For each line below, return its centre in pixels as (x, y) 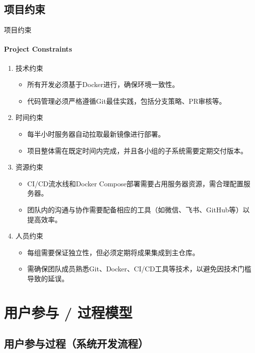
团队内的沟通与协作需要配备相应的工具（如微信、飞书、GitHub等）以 (138, 209)
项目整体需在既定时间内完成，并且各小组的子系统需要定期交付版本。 (137, 150)
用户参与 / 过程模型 (68, 312)
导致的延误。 (48, 278)
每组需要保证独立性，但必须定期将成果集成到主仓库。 (113, 252)
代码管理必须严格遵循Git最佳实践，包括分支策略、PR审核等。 (127, 101)
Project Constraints (38, 49)
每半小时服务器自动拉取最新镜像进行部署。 (96, 133)
